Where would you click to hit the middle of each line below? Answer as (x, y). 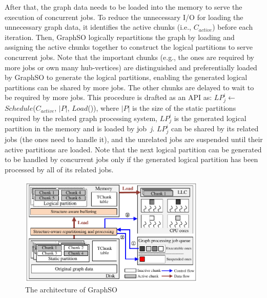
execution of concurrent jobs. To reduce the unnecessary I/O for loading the (124, 17)
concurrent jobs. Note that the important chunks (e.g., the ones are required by (129, 57)
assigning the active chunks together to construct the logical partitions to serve (129, 47)
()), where (103, 108)
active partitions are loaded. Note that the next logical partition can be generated (133, 149)
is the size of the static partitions (184, 108)
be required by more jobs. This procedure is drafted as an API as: (108, 97)
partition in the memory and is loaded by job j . (80, 128)
